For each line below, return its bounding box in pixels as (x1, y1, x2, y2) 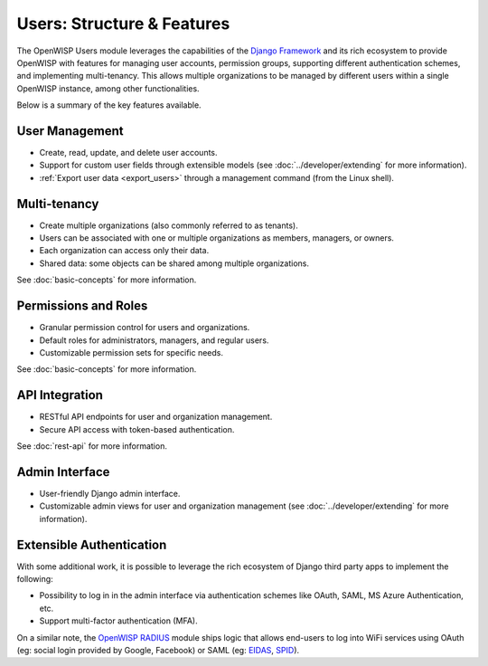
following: (16, 574, 53, 585)
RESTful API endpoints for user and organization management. (39, 412, 273, 423)
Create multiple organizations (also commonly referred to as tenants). (39, 220, 298, 231)
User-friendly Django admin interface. (39, 488, 181, 499)
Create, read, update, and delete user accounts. (39, 147, 218, 158)
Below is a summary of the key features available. (16, 100, 202, 110)
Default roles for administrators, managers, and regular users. (39, 335, 269, 346)
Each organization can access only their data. (39, 245, 210, 256)
